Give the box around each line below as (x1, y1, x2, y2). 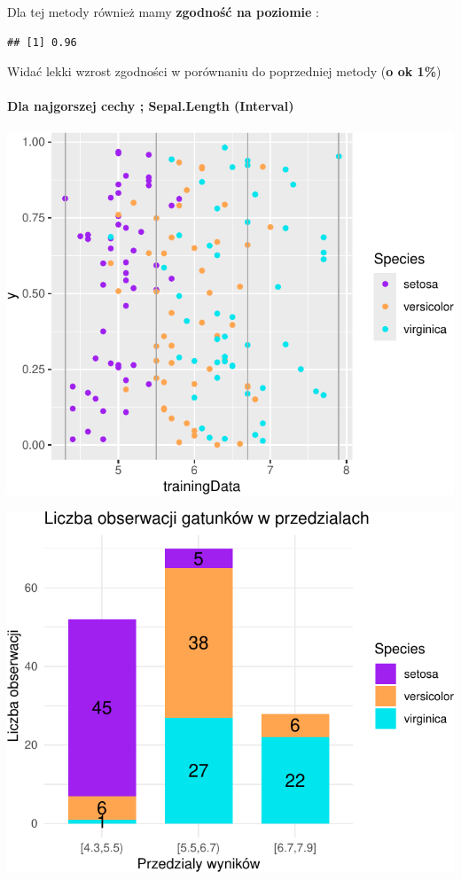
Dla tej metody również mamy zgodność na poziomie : (7, 3, 319, 20)
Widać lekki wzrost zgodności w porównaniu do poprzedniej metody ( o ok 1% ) (7, 62, 441, 81)
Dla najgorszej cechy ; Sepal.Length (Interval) (7, 97, 294, 115)
